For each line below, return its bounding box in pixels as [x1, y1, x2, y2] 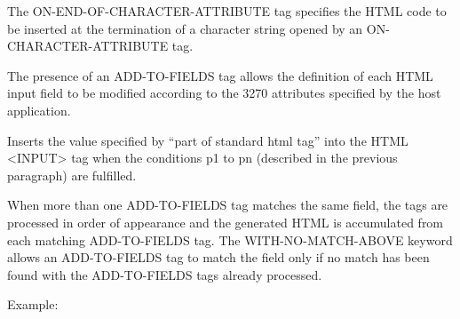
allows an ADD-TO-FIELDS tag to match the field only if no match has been [7, 248, 430, 267]
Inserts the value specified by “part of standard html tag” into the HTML [7, 131, 408, 149]
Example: [7, 295, 59, 314]
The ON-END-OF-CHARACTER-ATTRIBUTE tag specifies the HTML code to [7, 2, 447, 20]
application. [7, 100, 71, 119]
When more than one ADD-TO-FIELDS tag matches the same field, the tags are [7, 195, 448, 214]
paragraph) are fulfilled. [7, 165, 137, 184]
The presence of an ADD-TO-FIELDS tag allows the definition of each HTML [7, 66, 433, 84]
